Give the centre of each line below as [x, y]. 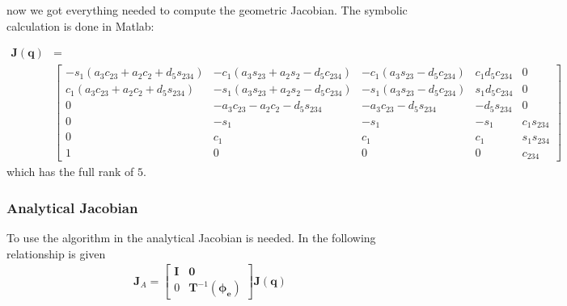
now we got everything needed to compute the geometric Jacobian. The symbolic [207, 10]
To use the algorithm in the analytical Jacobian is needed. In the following [191, 238]
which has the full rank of [70, 172]
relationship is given [56, 253]
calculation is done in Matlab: [80, 25]
